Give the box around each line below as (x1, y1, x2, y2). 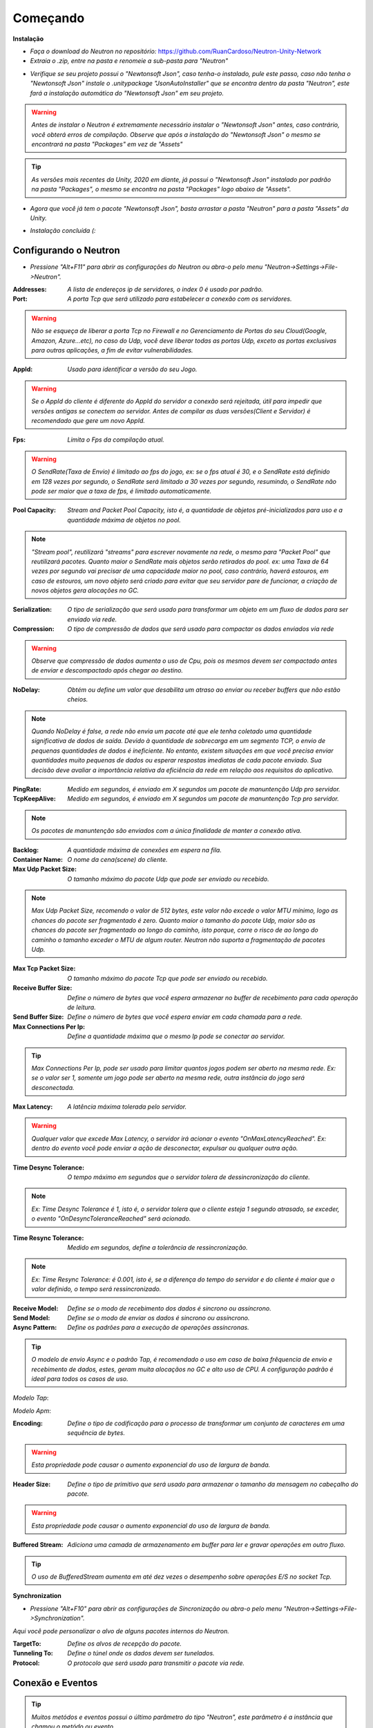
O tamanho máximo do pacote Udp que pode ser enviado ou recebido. (67, 874, 269, 883)
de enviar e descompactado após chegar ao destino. (31, 666, 183, 675)
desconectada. (31, 1083, 75, 1091)
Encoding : (12, 1419, 43, 1427)
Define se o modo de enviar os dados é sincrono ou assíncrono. (67, 1313, 250, 1322)
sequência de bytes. (67, 1429, 126, 1437)
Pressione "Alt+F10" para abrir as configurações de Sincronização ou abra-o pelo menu (30, 1604, 283, 1613)
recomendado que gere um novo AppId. (31, 417, 145, 424)
